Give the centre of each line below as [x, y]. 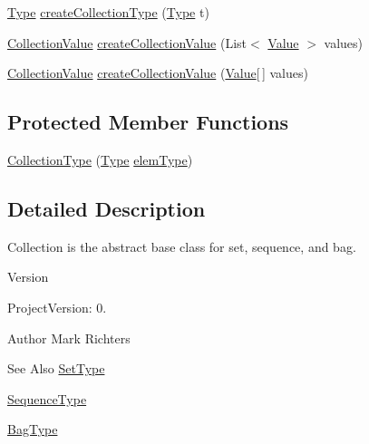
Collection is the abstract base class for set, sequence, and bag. [182, 246]
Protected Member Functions [148, 122]
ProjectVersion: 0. [57, 307]
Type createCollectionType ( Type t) [108, 12]
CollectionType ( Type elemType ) [100, 159]
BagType [33, 429]
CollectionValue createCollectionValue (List [127, 42]
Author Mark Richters [69, 338]
